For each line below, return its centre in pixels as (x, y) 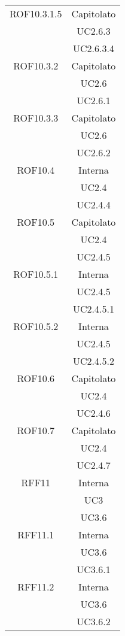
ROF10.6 (36, 378)
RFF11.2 (36, 587)
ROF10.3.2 (36, 66)
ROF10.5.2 (36, 326)
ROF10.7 (36, 430)
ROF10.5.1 (36, 274)
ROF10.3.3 (36, 118)
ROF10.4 (36, 170)
